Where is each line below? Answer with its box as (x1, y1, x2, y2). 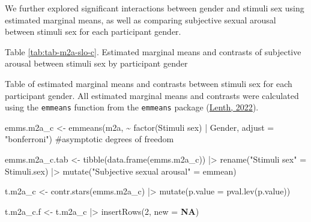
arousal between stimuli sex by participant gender (5, 57, 188, 70)
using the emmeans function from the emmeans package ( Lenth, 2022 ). (5, 101, 259, 113)
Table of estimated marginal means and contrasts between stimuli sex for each (5, 77, 292, 89)
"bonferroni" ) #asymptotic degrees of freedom (5, 133, 174, 145)
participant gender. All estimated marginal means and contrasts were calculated (5, 89, 299, 101)
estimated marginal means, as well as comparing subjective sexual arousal (5, 13, 276, 26)
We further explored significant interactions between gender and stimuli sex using (5, 2, 304, 14)
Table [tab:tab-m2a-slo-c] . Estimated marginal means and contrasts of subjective (5, 45, 301, 58)
